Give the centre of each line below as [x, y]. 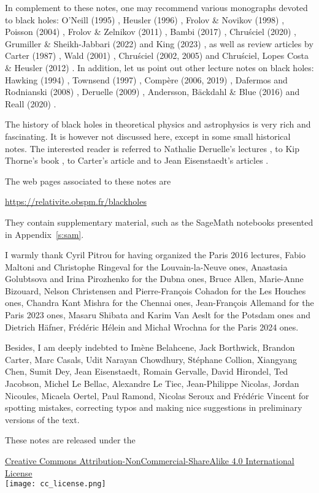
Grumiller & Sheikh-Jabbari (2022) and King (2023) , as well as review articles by [159, 43]
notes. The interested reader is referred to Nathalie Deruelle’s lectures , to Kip [152, 148]
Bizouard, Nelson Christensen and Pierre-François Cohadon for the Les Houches [156, 290]
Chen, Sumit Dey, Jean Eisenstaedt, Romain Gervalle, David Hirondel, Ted [147, 371]
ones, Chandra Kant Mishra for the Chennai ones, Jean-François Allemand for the [159, 303]
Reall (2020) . [31, 103]
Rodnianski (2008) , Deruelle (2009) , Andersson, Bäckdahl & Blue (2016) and [152, 92]
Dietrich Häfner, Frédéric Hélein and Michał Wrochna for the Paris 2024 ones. [152, 327]
